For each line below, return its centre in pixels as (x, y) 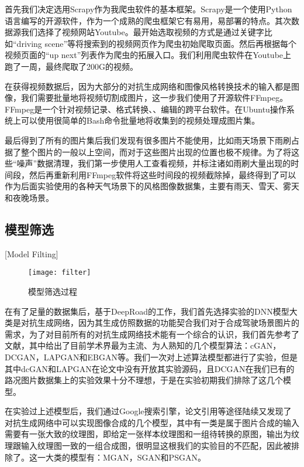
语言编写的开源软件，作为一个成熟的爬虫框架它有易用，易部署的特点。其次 (148, 20)
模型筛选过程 (53, 291)
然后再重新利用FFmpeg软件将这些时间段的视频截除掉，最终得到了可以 (163, 174)
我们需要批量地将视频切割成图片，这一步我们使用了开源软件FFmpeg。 (154, 98)
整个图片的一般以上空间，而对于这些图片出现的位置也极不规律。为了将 (156, 151)
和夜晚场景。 (29, 197)
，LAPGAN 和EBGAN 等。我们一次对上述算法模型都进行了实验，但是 (167, 357)
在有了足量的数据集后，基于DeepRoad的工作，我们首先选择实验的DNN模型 (147, 311)
